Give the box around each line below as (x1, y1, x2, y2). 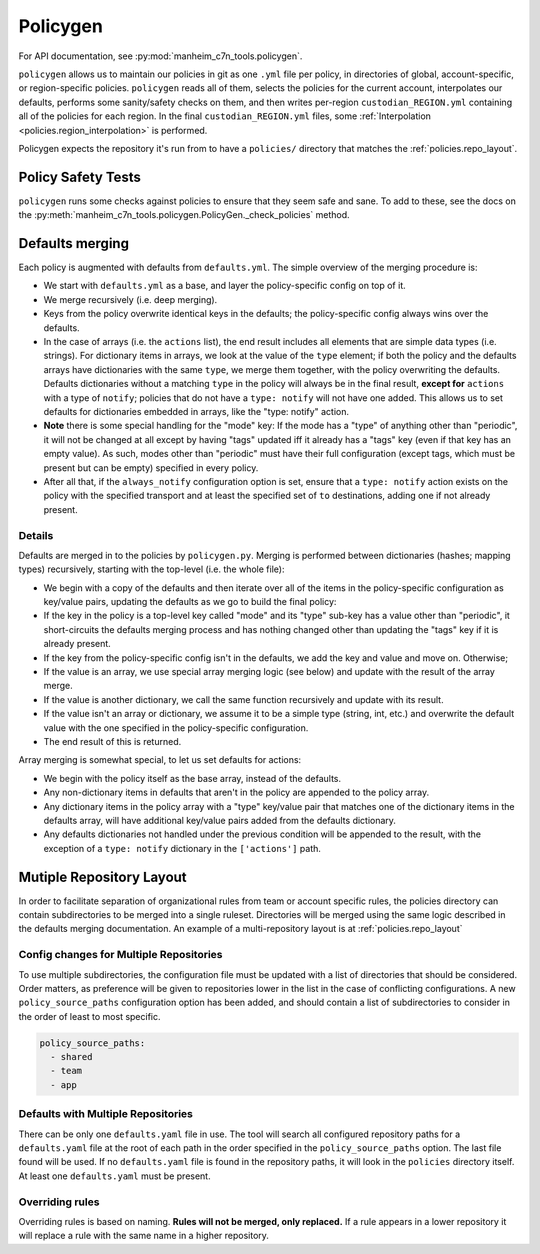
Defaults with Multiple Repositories (18, 1107, 194, 1121)
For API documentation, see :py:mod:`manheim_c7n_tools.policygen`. (18, 50, 303, 62)
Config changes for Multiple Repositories (18, 948, 224, 962)
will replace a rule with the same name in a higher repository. (18, 1230, 270, 1242)
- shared (50, 1051, 93, 1063)
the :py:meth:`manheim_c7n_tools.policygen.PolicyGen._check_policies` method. (18, 209, 350, 221)
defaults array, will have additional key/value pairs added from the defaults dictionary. (43, 814, 397, 826)
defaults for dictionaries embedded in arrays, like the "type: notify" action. (43, 406, 350, 417)
